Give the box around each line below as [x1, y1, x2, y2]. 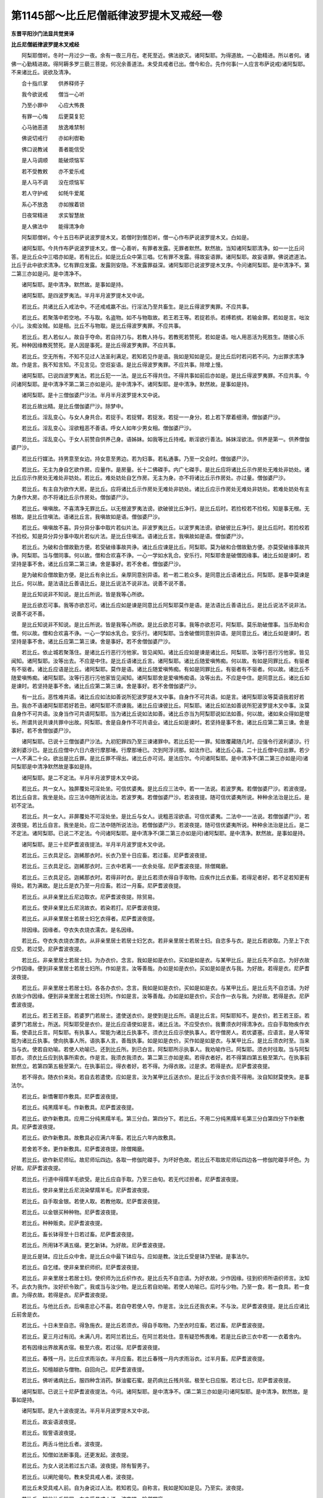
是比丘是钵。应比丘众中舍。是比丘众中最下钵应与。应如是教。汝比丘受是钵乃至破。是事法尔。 [21, 1252, 252, 1260]
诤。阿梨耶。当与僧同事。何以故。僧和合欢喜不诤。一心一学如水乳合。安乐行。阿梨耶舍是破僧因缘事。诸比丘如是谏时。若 [11, 552, 310, 559]
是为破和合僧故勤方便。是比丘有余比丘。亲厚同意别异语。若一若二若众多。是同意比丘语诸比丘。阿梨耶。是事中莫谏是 [21, 571, 310, 578]
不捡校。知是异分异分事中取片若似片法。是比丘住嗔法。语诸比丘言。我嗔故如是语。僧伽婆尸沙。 [11, 532, 247, 539]
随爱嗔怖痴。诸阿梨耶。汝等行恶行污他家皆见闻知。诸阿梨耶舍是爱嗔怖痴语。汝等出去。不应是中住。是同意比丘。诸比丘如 [11, 674, 310, 681]
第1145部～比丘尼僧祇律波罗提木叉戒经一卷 [11, 9, 223, 22]
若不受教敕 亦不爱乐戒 [21, 168, 85, 175]
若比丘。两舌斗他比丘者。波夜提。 [21, 1440, 106, 1447]
